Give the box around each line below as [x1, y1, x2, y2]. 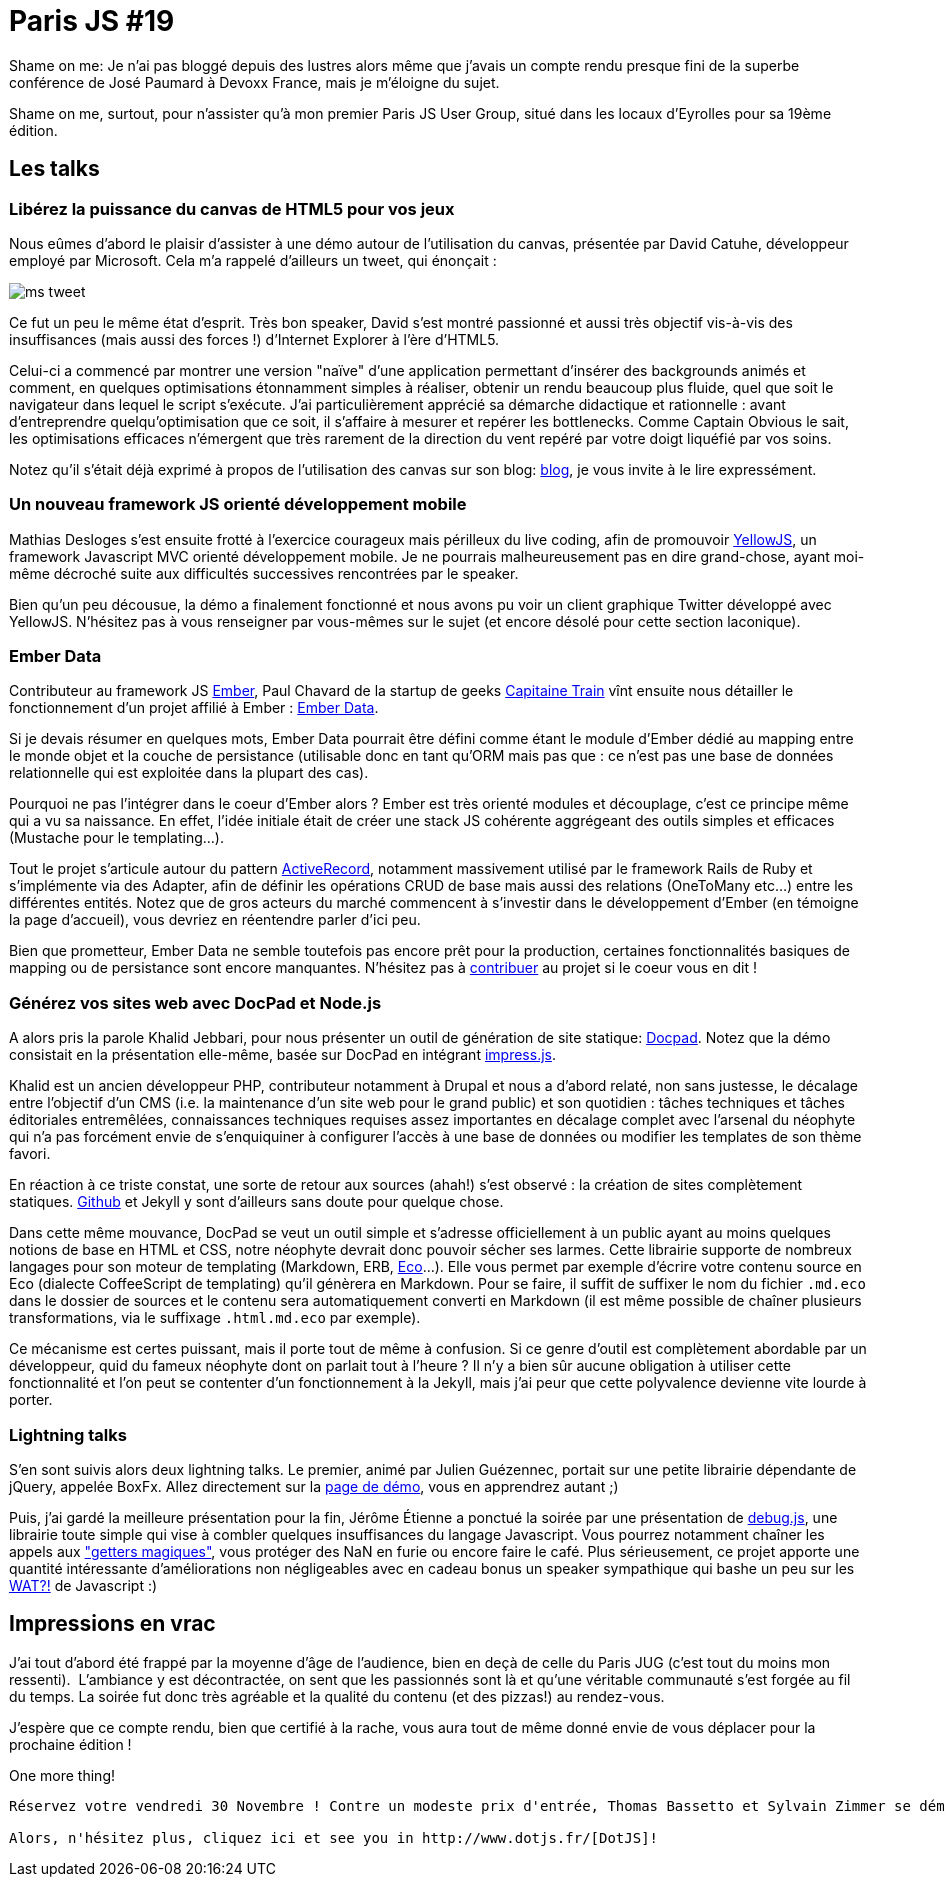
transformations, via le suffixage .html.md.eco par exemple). [9, 1309, 421, 1327]
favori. [9, 1145, 51, 1163]
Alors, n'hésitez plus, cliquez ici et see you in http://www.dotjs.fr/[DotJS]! [9, 1829, 659, 1846]
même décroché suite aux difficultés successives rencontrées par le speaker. [9, 564, 519, 582]
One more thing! [9, 1766, 116, 1784]
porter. [9, 1391, 53, 1409]
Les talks [9, 156, 100, 182]
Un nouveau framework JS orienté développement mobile [9, 494, 467, 515]
